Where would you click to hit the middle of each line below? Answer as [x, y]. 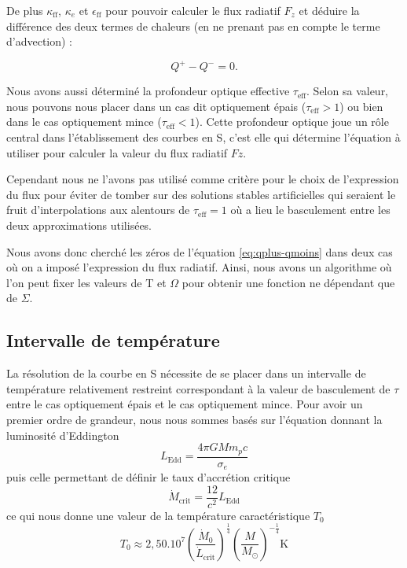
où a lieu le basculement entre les [310, 210]
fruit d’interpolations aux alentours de [98, 210]
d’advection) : [40, 41]
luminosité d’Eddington [63, 435]
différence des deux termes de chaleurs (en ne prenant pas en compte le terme [193, 26]
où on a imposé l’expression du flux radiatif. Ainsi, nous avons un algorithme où [199, 267]
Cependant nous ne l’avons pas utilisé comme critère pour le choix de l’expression [203, 179]
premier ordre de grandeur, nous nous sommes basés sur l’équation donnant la [194, 419]
